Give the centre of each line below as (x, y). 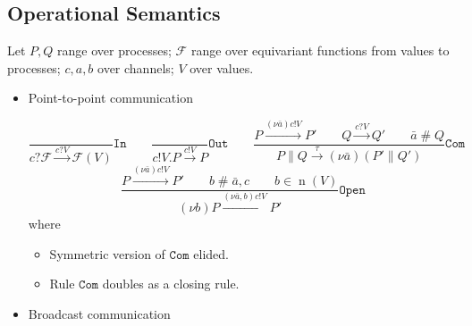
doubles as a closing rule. (171, 284)
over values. (222, 67)
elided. (211, 253)
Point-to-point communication (110, 98)
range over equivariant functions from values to (320, 50)
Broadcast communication (99, 313)
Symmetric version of (107, 253)
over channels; (136, 67)
